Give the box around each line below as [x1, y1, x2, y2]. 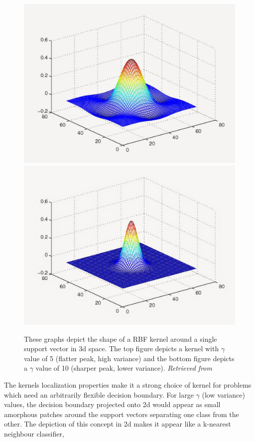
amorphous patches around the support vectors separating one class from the [4, 409, 239, 419]
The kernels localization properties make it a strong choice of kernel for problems [4, 380, 252, 390]
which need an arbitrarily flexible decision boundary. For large [4, 389, 194, 400]
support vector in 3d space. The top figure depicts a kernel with [24, 343, 219, 354]
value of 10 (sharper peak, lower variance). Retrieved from [35, 363, 212, 373]
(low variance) [202, 389, 245, 400]
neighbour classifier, [4, 429, 64, 439]
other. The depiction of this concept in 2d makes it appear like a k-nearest [4, 419, 231, 429]
